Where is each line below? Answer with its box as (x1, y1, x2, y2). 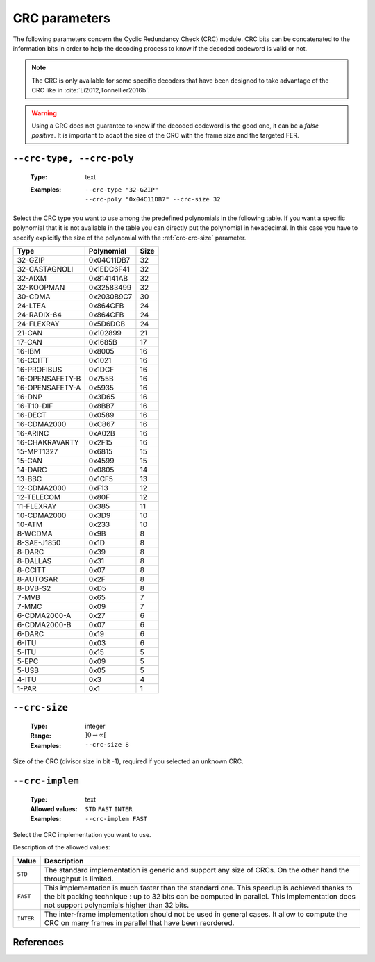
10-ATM (17, 520, 43, 529)
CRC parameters (12, 10, 110, 26)
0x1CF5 (88, 474, 114, 484)
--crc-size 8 (85, 740, 130, 749)
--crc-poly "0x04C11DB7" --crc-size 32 (85, 195, 221, 204)
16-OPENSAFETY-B (17, 374, 81, 383)
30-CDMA (17, 292, 51, 301)
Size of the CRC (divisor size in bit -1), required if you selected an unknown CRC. (12, 757, 244, 765)
